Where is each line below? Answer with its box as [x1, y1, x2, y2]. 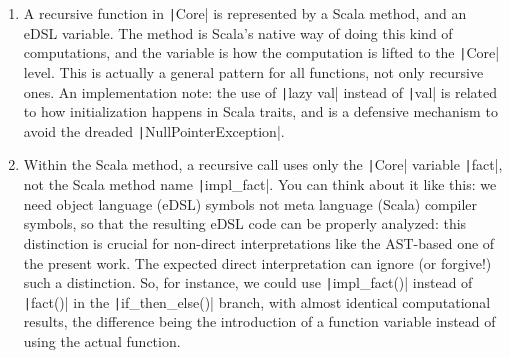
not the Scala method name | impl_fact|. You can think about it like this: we [23, 174, 497, 195]
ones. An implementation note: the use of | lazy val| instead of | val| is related [23, 81, 497, 102]
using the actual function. [23, 331, 181, 351]
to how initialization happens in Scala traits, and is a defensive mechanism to [23, 101, 498, 122]
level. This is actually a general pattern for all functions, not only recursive [23, 61, 484, 82]
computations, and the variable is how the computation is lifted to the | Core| [23, 42, 500, 63]
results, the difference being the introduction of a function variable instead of [23, 311, 496, 332]
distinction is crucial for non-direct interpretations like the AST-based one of [23, 232, 495, 253]
